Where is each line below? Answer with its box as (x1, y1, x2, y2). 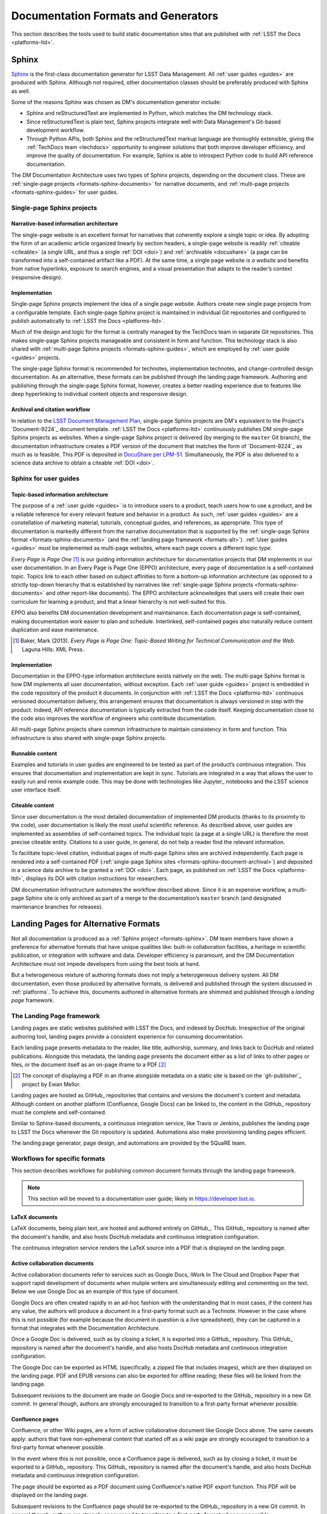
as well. (11, 87, 30, 94)
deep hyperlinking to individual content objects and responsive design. (11, 391, 188, 398)
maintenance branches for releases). (11, 903, 103, 910)
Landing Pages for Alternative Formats (11, 919, 160, 929)
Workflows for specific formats (11, 1154, 105, 1163)
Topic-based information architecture (11, 491, 108, 498)
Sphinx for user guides (11, 474, 80, 483)
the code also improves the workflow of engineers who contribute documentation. (11, 715, 217, 722)
